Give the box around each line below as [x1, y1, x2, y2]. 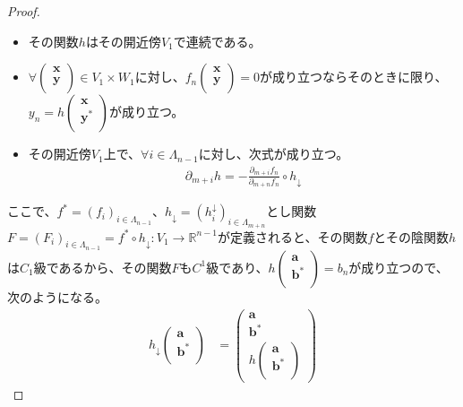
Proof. [7, 2, 40, 20]
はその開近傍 [85, 31, 161, 50]
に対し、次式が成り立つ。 [198, 144, 349, 163]
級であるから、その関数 [33, 257, 172, 276]
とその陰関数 [373, 227, 449, 246]
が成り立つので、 [348, 257, 449, 276]
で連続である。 [173, 31, 262, 50]
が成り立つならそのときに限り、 [260, 67, 448, 86]
